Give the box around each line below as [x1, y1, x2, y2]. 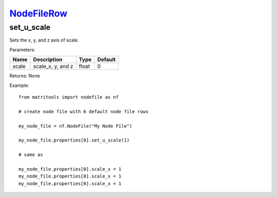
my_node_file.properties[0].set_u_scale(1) [18, 137, 130, 144]
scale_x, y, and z [33, 63, 73, 70]
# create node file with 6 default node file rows [18, 109, 149, 114]
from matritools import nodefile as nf [18, 94, 119, 100]
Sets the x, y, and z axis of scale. [9, 37, 79, 43]
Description [33, 56, 63, 63]
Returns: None [9, 73, 41, 79]
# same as [18, 152, 43, 158]
